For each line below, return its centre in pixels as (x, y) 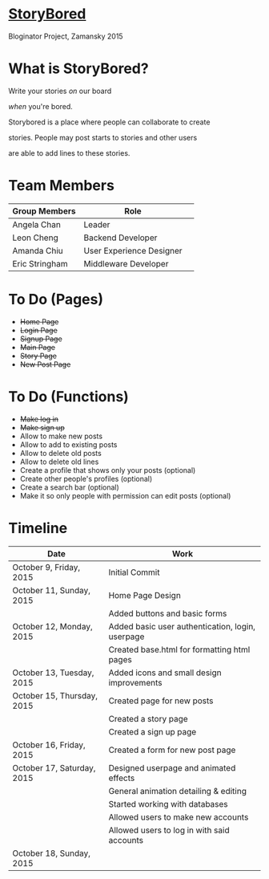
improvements (135, 682)
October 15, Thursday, (55, 695)
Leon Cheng (35, 238)
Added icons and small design (165, 673)
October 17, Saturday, (54, 767)
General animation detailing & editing (177, 791)
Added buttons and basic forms (168, 613)
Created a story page (148, 718)
